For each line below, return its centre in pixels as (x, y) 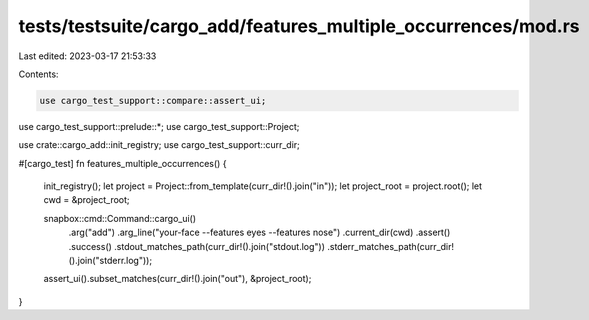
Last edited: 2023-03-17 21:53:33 (87, 56)
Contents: (38, 74)
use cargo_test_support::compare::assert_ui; (153, 100)
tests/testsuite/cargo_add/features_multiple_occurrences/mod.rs (299, 26)
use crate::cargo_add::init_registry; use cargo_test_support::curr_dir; (159, 145)
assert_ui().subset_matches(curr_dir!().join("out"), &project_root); (177, 279)
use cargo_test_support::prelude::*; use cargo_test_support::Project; (159, 126)
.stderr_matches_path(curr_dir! (390, 246)
